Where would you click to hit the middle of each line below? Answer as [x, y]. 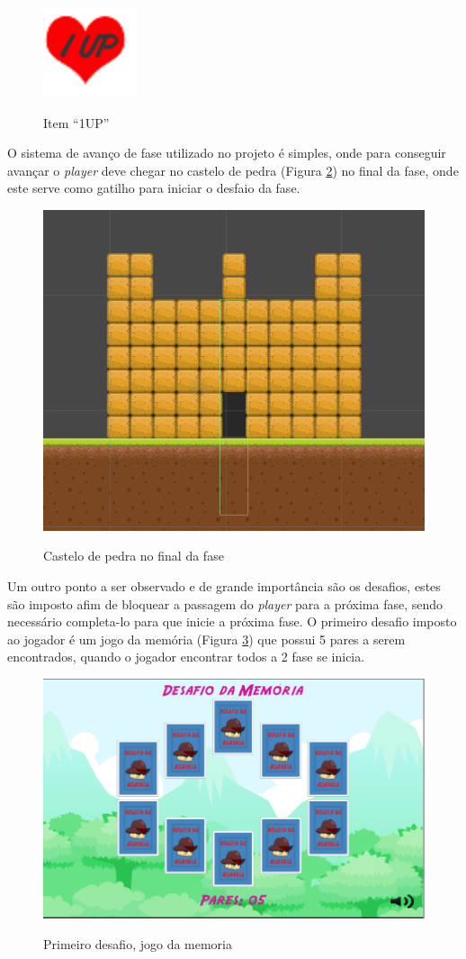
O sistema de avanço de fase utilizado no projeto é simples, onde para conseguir [227, 153]
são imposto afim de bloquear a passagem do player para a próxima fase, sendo [225, 603]
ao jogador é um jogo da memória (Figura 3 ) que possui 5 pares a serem [206, 639]
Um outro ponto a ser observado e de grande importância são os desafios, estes [224, 585]
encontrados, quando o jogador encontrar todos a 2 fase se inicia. [186, 657]
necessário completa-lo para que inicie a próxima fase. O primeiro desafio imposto [232, 621]
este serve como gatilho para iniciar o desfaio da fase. [154, 188]
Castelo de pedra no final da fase [134, 556]
